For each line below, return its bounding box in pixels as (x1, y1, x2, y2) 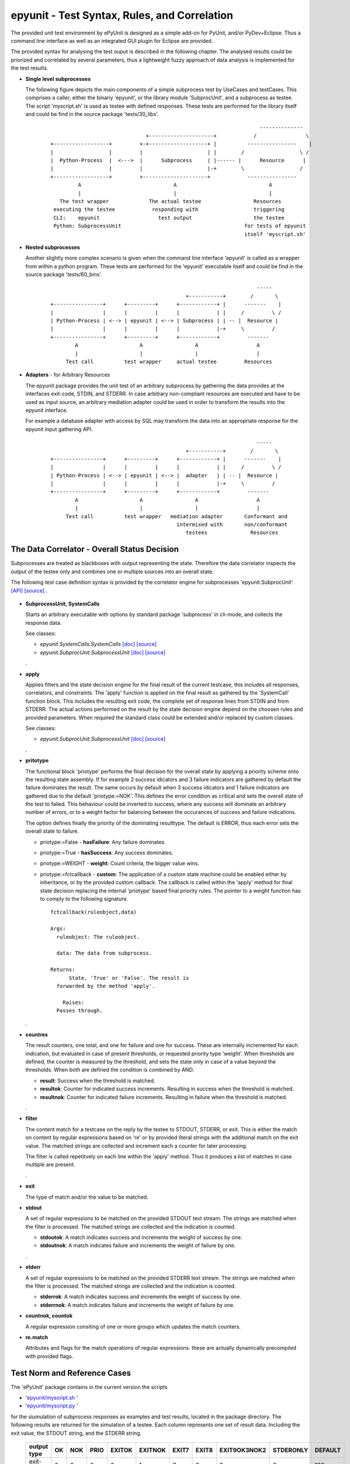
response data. (25, 619, 62, 626)
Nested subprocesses (25, 244, 80, 251)
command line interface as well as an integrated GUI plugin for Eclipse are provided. (11, 37, 213, 44)
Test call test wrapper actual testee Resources (65, 358, 272, 365)
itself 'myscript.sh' (244, 231, 306, 237)
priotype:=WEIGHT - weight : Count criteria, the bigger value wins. (40, 860, 200, 867)
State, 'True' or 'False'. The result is (68, 974, 189, 981)
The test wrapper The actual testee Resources (59, 198, 282, 204)
